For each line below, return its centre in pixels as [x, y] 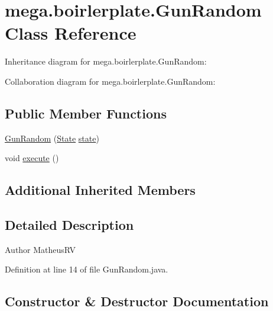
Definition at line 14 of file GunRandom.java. [87, 269]
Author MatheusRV [40, 249]
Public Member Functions [86, 113]
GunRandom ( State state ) [52, 138]
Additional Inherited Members [100, 190]
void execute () [32, 158]
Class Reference [71, 33]
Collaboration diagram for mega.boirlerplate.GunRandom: [110, 81]
